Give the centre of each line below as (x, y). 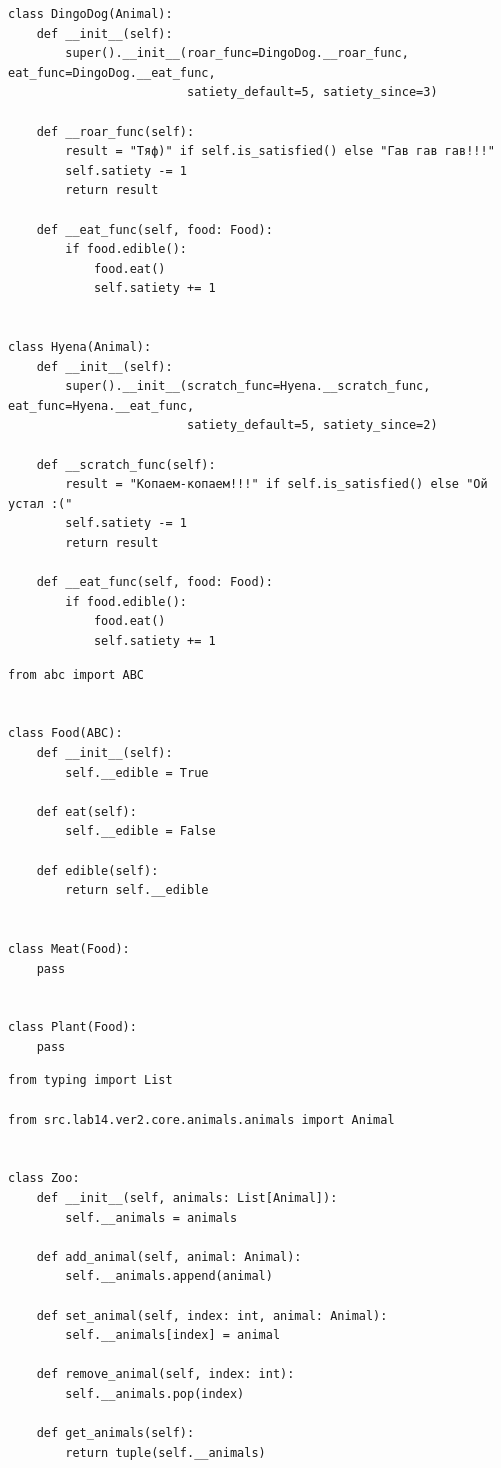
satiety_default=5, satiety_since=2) (312, 425)
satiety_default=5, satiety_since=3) (312, 92)
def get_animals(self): (115, 1433)
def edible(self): (97, 870)
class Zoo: (44, 1178)
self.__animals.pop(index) (155, 1393)
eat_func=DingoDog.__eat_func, (112, 72)
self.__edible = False (140, 831)
